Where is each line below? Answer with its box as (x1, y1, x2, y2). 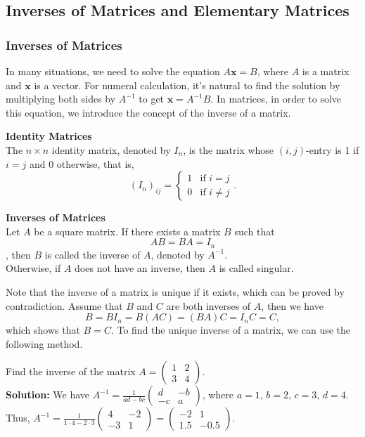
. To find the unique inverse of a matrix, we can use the (110, 322, 351, 337)
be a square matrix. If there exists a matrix (34, 223, 221, 238)
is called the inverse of (44, 247, 141, 261)
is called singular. (219, 261, 294, 275)
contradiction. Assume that (6, 298, 123, 313)
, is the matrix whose (183, 142, 274, 157)
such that (234, 223, 275, 238)
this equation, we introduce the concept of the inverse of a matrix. (6, 105, 291, 119)
